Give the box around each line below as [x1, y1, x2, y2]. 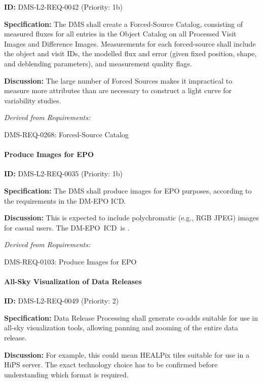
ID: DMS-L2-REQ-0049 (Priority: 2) [4, 295, 119, 306]
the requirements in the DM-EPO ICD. [4, 195, 126, 206]
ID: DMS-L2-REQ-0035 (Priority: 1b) [4, 168, 123, 179]
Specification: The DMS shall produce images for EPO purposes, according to [4, 185, 252, 196]
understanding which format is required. [4, 369, 129, 379]
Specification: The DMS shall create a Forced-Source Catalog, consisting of [4, 18, 243, 29]
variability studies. [4, 95, 61, 105]
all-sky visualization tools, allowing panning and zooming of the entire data [4, 322, 238, 333]
